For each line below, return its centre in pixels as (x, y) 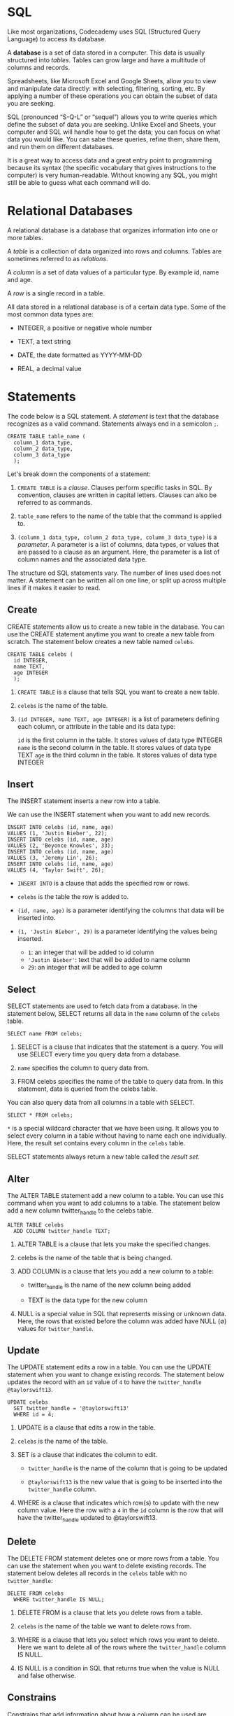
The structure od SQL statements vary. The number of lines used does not (114, 573)
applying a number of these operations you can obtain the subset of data (112, 96)
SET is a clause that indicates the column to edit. (87, 1455)
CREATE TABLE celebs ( (40, 654)
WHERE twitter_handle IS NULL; (59, 1600)
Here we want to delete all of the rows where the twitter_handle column (122, 1647)
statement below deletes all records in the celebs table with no (97, 1573)
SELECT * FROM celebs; (40, 1115)
